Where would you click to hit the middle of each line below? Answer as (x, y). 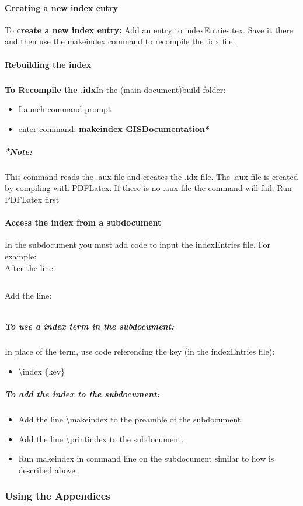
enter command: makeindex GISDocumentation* (114, 128)
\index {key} (42, 371)
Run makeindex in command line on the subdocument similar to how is (146, 458)
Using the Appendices (58, 496)
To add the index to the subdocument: (82, 394)
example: (21, 256)
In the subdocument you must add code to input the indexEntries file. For (137, 245)
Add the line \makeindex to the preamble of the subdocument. (131, 419)
